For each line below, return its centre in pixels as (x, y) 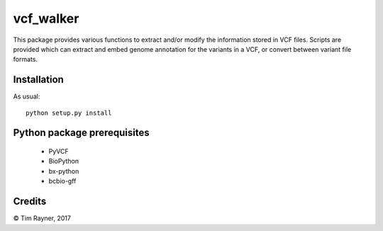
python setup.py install (69, 113)
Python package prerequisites (82, 133)
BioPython (64, 161)
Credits (30, 202)
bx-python (64, 171)
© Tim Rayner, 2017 (42, 218)
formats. (26, 60)
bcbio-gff (62, 181)
